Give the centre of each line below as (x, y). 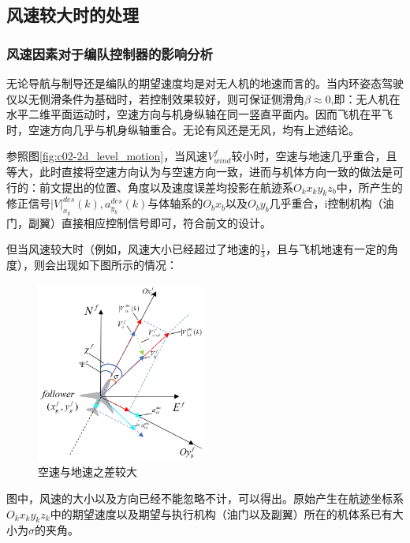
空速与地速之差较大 (88, 472)
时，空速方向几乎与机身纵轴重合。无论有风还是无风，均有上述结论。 (183, 129)
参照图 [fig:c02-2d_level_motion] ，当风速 (107, 156)
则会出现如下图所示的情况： (105, 264)
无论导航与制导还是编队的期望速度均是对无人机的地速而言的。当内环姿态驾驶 (205, 83)
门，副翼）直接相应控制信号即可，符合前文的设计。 (139, 222)
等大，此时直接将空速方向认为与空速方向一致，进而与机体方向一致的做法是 (199, 171)
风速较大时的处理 (73, 15)
